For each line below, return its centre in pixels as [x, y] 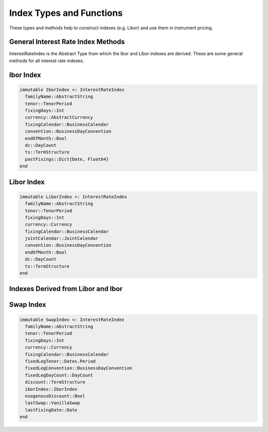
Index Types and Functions [66, 13]
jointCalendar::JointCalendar [62, 239]
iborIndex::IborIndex [51, 389]
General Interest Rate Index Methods [67, 42]
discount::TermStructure [55, 382]
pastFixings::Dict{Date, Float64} [67, 159]
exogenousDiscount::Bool [55, 396]
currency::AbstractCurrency [59, 117]
